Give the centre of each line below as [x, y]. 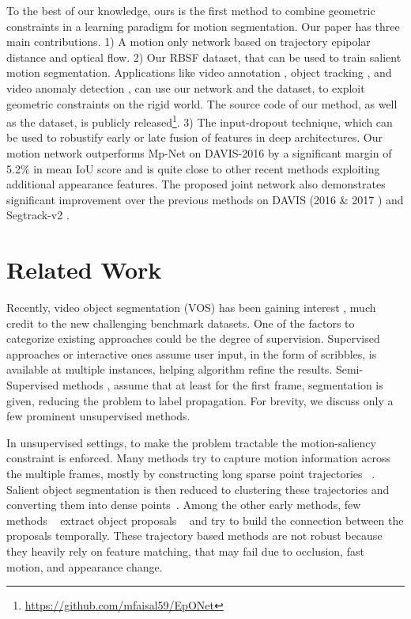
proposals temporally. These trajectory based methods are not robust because [194, 535]
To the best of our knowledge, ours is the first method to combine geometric [191, 10]
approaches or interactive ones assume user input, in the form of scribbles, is [192, 353]
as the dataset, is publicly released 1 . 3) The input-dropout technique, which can [200, 121]
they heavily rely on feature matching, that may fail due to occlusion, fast [185, 551]
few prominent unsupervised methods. [98, 416]
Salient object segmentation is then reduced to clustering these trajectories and [198, 489]
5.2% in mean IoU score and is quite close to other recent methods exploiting [193, 168]
